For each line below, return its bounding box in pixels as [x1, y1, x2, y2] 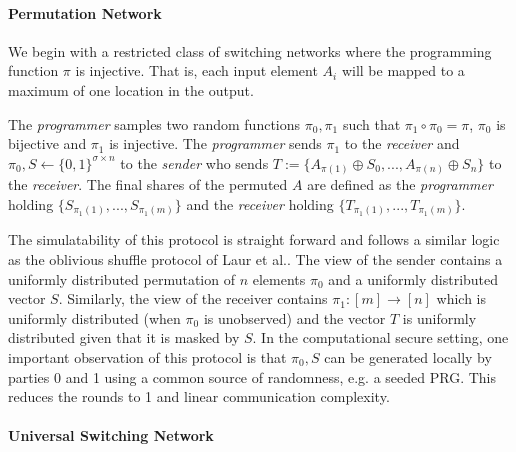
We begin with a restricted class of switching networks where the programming [8, 40, 492, 61]
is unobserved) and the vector [203, 307, 386, 328]
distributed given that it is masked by [8, 327, 240, 348]
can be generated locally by [324, 346, 492, 367]
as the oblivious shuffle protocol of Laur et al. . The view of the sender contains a [8, 248, 503, 269]
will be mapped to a [341, 60, 465, 81]
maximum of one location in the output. [8, 79, 254, 100]
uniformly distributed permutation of [8, 268, 235, 289]
